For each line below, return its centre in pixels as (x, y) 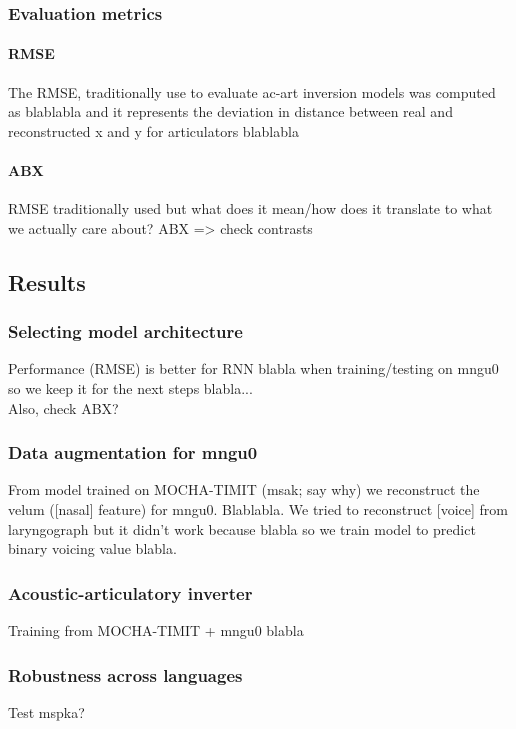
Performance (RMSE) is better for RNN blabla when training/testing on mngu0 (253, 368)
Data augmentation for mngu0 (133, 452)
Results (47, 281)
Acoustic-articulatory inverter (130, 592)
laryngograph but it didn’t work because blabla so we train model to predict (242, 528)
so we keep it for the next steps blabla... (130, 388)
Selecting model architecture (125, 331)
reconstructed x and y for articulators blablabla (153, 130)
